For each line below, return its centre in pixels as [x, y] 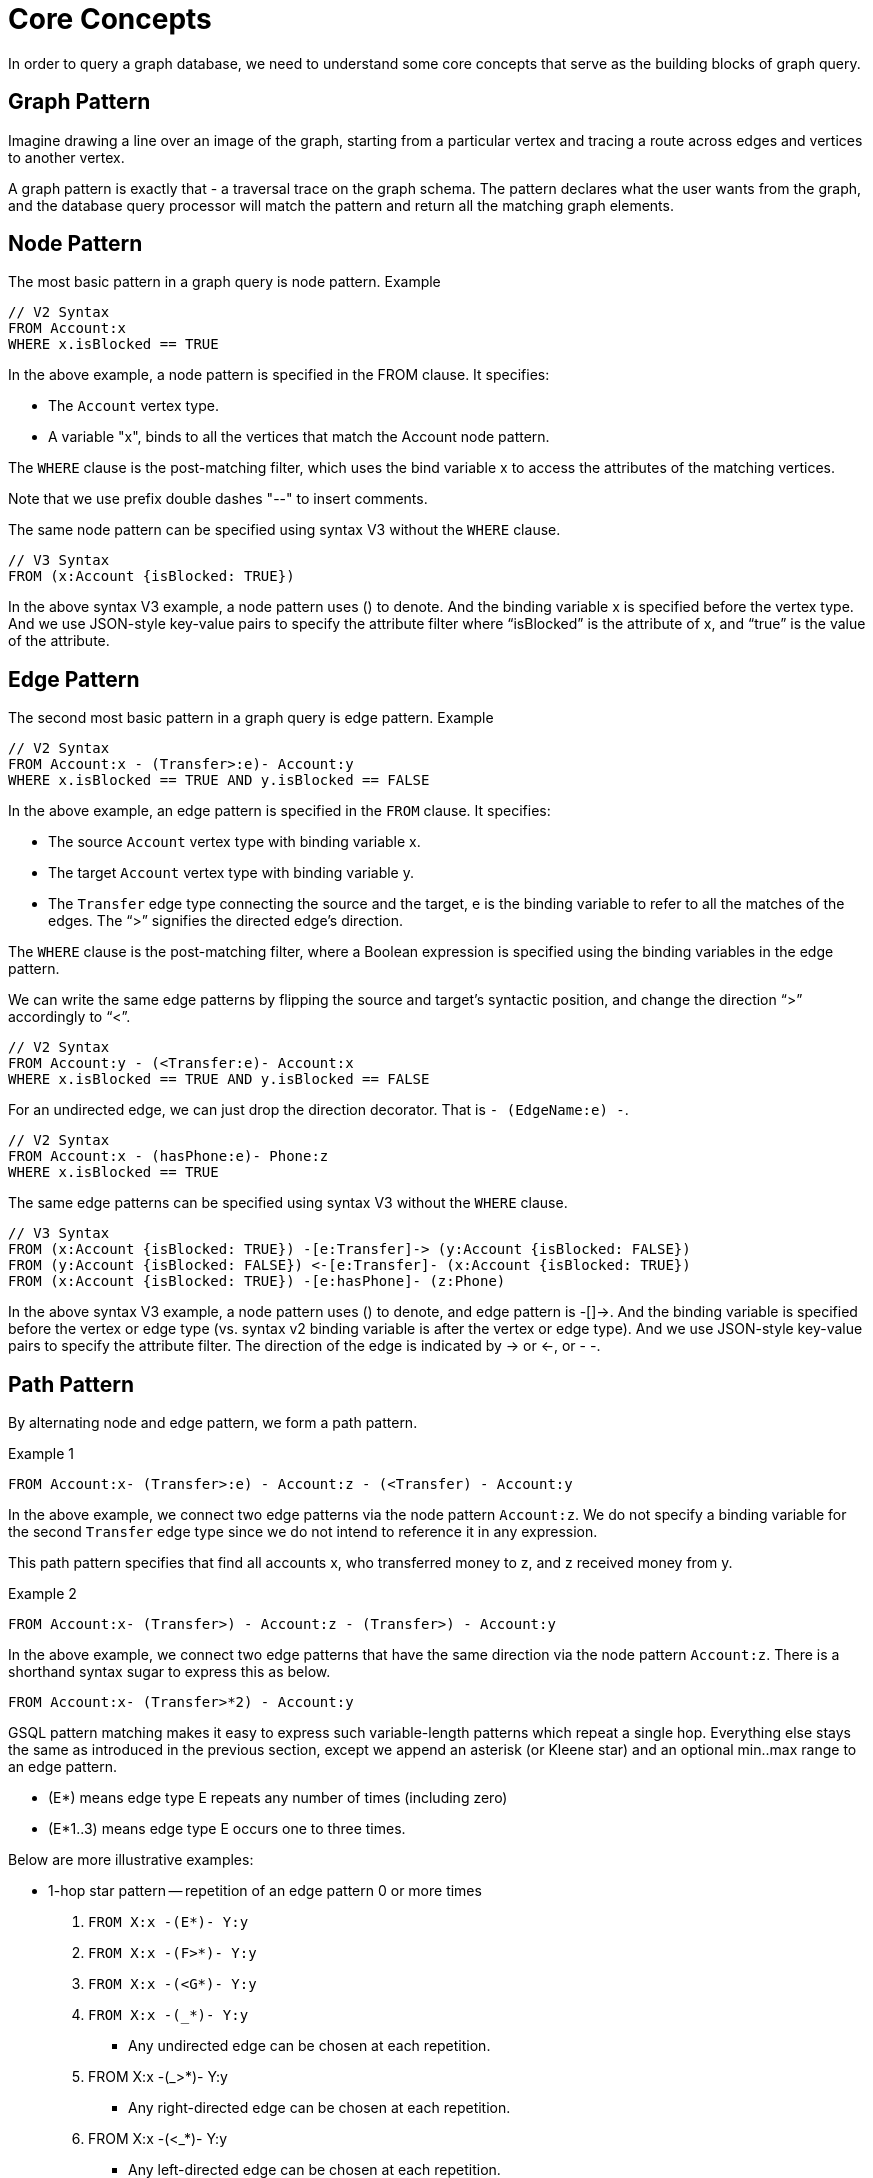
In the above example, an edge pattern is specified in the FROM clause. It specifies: [279, 811]
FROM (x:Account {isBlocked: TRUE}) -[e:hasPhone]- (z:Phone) [257, 1281]
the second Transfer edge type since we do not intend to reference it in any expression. [303, 1532]
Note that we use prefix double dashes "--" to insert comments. [218, 499]
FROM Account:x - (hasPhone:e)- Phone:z [168, 1156]
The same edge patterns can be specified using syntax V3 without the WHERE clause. [288, 1203]
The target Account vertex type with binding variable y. [231, 873]
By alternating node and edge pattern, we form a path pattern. [213, 1423]
